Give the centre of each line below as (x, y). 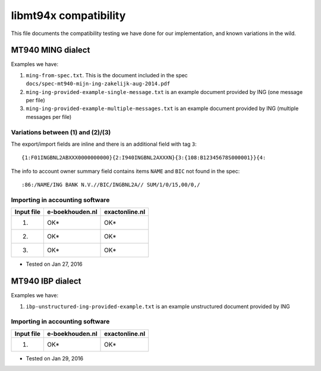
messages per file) (49, 117)
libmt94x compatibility (68, 15)
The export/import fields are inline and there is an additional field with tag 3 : (104, 144)
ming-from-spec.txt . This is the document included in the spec (107, 75)
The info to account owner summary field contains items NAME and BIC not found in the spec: (125, 171)
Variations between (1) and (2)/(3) (61, 132)
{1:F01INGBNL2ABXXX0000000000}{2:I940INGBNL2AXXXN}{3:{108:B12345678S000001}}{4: (144, 158)
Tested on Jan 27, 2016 (54, 264)
